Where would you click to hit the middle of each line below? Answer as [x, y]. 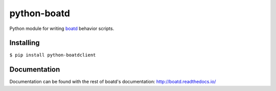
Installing [25, 43]
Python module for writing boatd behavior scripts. [62, 28]
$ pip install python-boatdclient [53, 55]
